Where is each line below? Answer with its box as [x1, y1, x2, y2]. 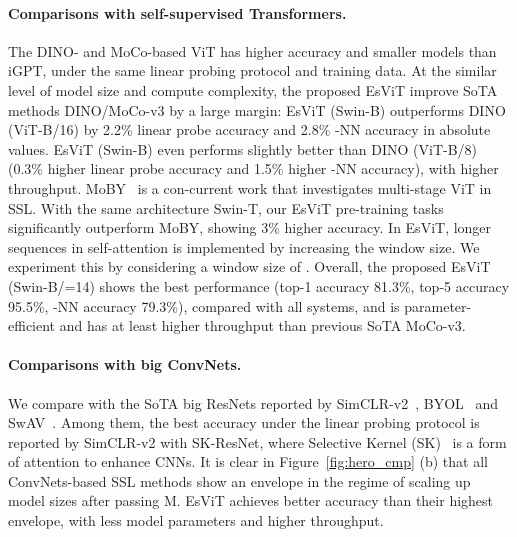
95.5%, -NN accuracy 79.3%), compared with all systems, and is [8, 295, 400, 316]
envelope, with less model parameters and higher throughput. [8, 510, 384, 531]
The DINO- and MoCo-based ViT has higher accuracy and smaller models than [8, 40, 497, 61]
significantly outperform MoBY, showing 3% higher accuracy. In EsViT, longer [8, 217, 492, 238]
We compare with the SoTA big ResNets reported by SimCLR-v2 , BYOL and [8, 392, 499, 413]
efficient [8, 315, 56, 336]
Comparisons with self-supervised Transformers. [8, 2, 347, 23]
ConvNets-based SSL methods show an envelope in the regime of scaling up [8, 470, 471, 491]
